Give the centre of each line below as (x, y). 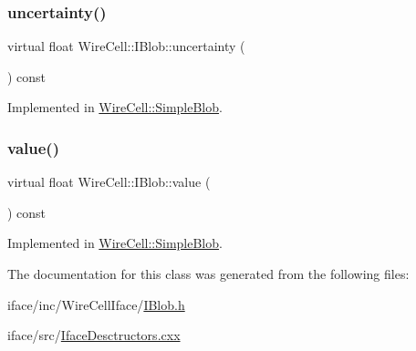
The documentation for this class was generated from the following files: (208, 274)
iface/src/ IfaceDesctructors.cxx (94, 335)
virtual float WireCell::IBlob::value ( (109, 182)
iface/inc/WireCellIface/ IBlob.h (96, 304)
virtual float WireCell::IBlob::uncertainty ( (126, 46)
